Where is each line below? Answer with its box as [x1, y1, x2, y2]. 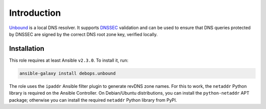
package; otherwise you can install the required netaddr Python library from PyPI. [9, 97, 177, 103]
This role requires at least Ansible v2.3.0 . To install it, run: [9, 57, 129, 63]
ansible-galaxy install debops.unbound [19, 71, 116, 76]
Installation [9, 44, 44, 53]
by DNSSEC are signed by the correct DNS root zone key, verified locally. [9, 31, 158, 37]
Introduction [9, 7, 61, 18]
